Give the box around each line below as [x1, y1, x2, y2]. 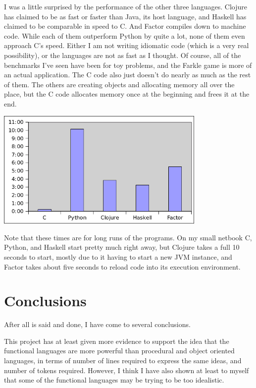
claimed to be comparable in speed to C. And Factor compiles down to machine [4, 21, 246, 31]
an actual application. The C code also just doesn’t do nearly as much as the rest [4, 69, 251, 80]
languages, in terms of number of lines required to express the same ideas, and [4, 355, 242, 365]
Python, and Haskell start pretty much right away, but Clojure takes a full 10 [4, 242, 240, 252]
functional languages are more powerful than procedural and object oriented [4, 345, 235, 356]
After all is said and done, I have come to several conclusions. [4, 319, 191, 330]
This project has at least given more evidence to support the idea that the [4, 335, 229, 346]
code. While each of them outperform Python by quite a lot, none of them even [4, 30, 245, 41]
